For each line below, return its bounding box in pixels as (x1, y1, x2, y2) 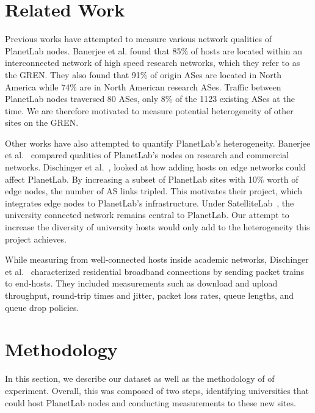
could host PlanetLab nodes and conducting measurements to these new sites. (5, 396, 296, 409)
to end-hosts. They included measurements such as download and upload (5, 277, 278, 290)
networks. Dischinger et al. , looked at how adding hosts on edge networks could (5, 161, 306, 174)
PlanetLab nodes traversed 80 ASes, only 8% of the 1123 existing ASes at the (5, 92, 295, 105)
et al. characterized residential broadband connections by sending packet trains (5, 265, 305, 277)
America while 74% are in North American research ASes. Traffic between (5, 80, 281, 93)
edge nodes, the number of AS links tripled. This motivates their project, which (5, 185, 302, 197)
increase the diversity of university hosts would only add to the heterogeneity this (5, 221, 310, 233)
